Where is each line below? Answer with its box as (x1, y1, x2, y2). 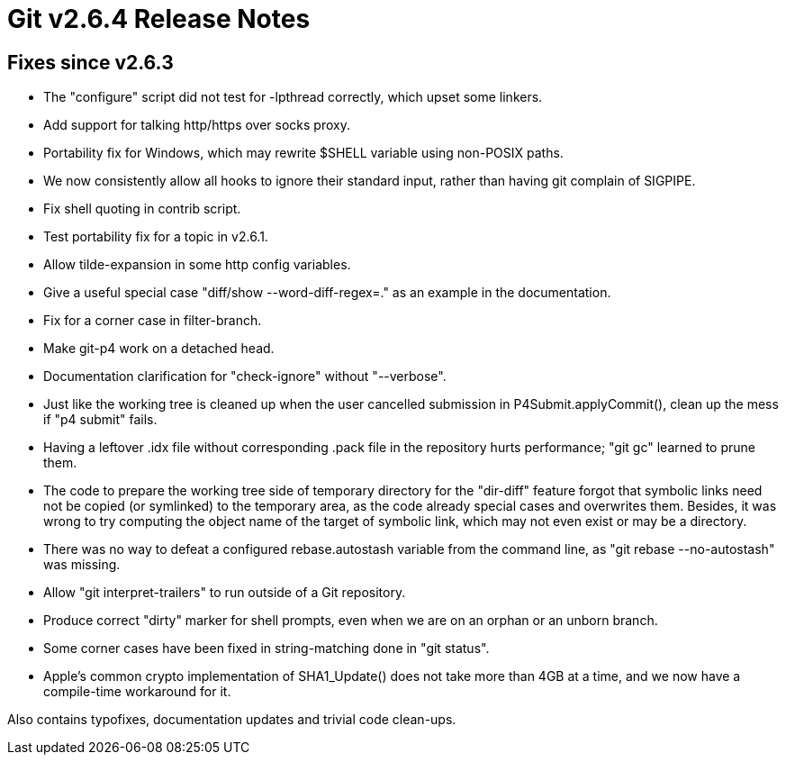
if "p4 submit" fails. (43, 412, 158, 428)
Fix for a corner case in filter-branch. (43, 313, 262, 329)
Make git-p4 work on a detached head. (43, 340, 275, 357)
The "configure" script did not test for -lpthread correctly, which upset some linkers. (43, 89, 543, 105)
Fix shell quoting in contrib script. (43, 201, 241, 217)
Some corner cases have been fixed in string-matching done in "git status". (43, 640, 490, 657)
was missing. (43, 557, 121, 573)
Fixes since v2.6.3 (7, 50, 174, 74)
